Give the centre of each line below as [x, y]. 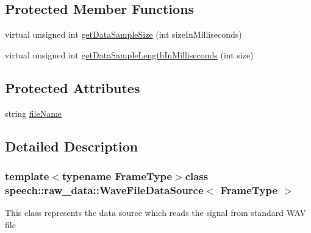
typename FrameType [117, 176]
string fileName [34, 113]
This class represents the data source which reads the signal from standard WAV [156, 213]
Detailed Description [72, 146]
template [27, 176]
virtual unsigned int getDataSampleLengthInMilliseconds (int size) [129, 54]
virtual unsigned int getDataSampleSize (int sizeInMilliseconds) [123, 34]
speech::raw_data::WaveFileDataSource [104, 190]
